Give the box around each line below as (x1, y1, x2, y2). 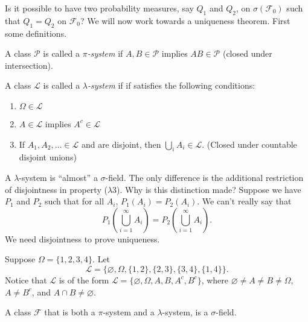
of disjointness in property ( (5, 183, 107, 195)
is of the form (59, 273, 109, 286)
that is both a (44, 306, 95, 318)
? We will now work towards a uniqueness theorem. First (80, 14, 290, 27)
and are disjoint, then (81, 137, 161, 150)
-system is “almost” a (19, 171, 98, 183)
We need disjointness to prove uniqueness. (5, 232, 160, 245)
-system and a (103, 306, 155, 318)
